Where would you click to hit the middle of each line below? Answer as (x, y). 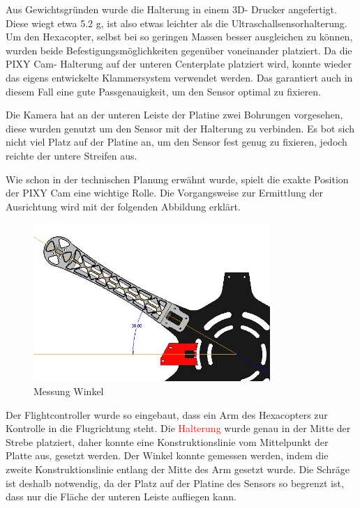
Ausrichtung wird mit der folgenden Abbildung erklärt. (123, 206)
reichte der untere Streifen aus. (72, 155)
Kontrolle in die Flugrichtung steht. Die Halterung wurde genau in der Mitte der (178, 428)
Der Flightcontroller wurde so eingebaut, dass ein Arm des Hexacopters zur (167, 414)
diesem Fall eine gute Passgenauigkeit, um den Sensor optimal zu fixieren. (163, 91)
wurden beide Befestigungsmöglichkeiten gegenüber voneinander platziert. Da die (179, 50)
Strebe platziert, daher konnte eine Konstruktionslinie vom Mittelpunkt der (167, 441)
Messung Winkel (69, 391)
